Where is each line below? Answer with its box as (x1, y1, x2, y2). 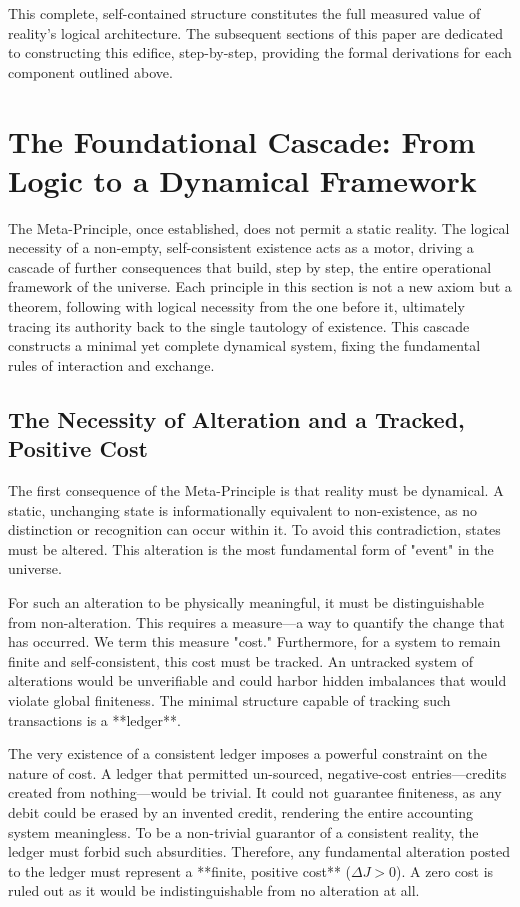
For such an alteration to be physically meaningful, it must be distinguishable (8, 592, 484, 612)
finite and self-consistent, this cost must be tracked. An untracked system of (8, 650, 473, 671)
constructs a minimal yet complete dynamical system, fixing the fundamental (8, 335, 481, 356)
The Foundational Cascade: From (8, 120, 476, 161)
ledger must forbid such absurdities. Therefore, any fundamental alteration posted (8, 841, 510, 862)
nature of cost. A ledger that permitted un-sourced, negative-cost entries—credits (8, 762, 507, 783)
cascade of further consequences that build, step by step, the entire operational (8, 256, 492, 277)
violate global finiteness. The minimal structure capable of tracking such (8, 689, 451, 710)
